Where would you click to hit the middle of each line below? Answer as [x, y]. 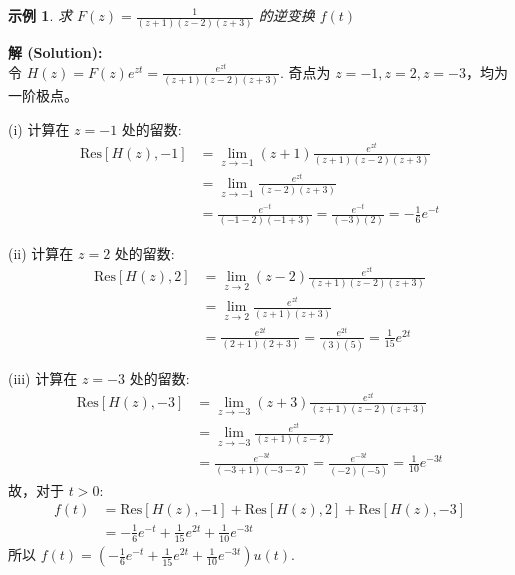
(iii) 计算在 [43, 378]
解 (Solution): [55, 52]
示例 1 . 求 [40, 15]
